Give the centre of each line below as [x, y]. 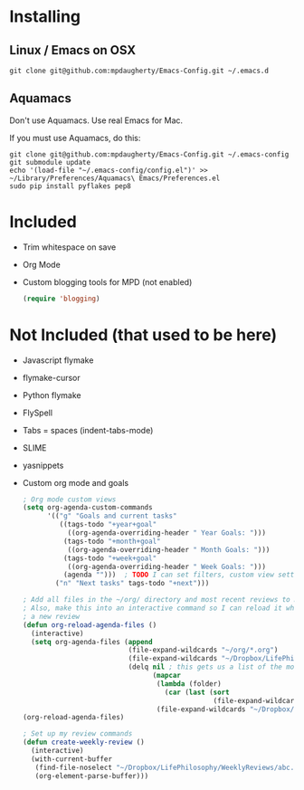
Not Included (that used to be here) [143, 334]
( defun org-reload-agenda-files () [90, 625]
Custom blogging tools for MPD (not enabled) [107, 281]
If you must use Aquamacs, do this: [75, 138]
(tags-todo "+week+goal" [110, 558]
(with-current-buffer [72, 759]
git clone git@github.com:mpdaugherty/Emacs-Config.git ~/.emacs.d [139, 71]
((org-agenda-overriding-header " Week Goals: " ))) [167, 566]
